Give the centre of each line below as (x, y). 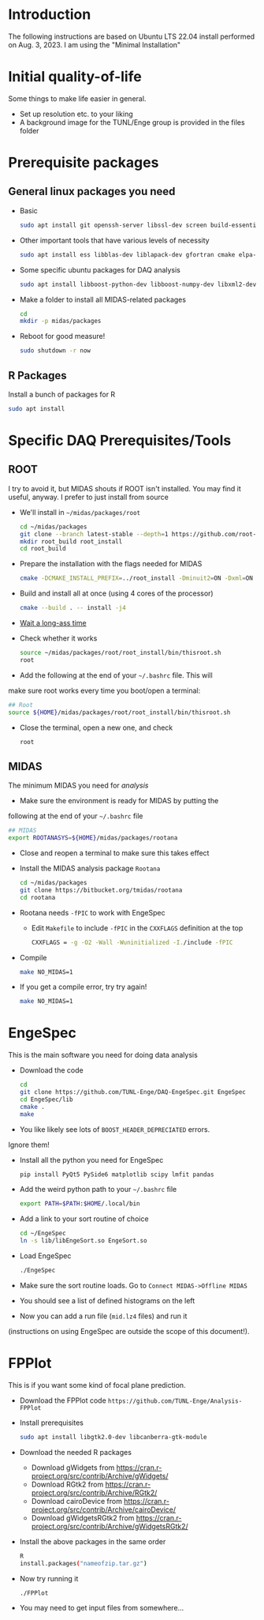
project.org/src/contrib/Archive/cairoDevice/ (104, 1509)
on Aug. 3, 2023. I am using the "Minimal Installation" (95, 44)
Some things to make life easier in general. (77, 98)
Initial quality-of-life (75, 77)
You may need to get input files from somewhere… (102, 1608)
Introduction (50, 15)
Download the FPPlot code (63, 1400)
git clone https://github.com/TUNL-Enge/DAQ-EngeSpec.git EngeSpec (132, 1092)
